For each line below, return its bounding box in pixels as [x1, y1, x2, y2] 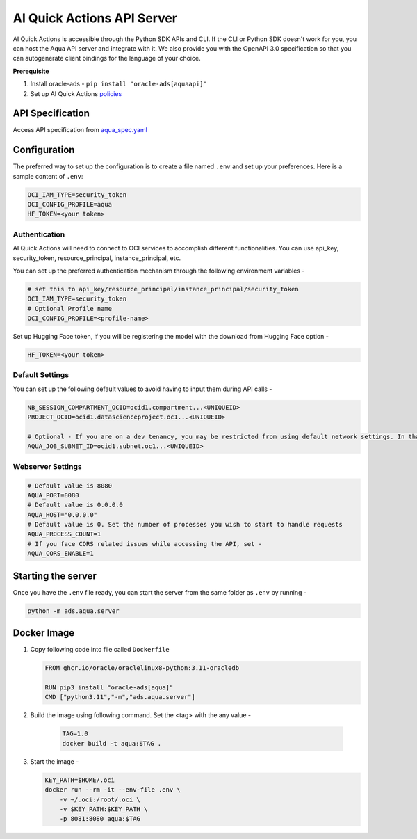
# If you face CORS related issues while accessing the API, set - [27, 540, 263, 548]
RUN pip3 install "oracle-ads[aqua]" [44, 684, 174, 692]
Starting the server [13, 570, 97, 582]
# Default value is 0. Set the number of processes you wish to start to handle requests [27, 520, 343, 529]
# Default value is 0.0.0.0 [27, 501, 123, 509]
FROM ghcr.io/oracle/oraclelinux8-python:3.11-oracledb [44, 664, 240, 672]
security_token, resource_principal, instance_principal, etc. [13, 254, 181, 262]
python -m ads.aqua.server [27, 607, 120, 615]
